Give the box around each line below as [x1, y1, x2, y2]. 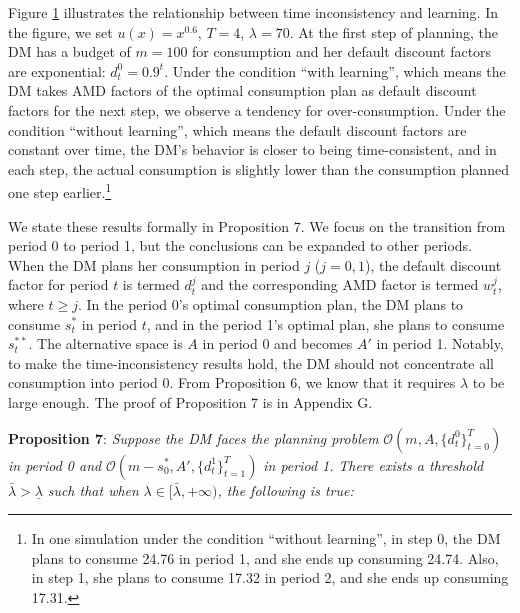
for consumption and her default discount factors [192, 41, 492, 62]
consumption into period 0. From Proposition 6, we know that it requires [8, 372, 456, 393]
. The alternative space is [28, 333, 183, 354]
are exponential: [8, 60, 106, 81]
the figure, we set [8, 21, 113, 42]
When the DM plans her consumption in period [8, 254, 300, 275]
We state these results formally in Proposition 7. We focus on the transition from [8, 215, 506, 236]
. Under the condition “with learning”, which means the [164, 60, 506, 81]
